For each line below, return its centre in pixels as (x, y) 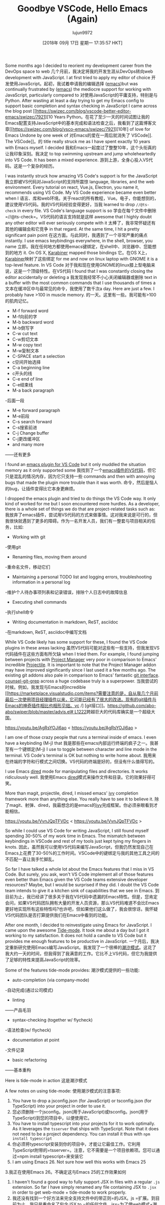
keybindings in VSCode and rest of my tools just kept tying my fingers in (78, 841)
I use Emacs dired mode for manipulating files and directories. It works (77, 771)
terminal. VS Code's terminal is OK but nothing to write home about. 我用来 (81, 755)
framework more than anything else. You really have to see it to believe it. (79, 799)
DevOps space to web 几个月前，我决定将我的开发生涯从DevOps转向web (79, 71)
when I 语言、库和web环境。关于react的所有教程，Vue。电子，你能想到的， (82, 198)
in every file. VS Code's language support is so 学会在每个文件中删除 (87, 210)
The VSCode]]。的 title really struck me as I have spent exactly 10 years (78, 141)
